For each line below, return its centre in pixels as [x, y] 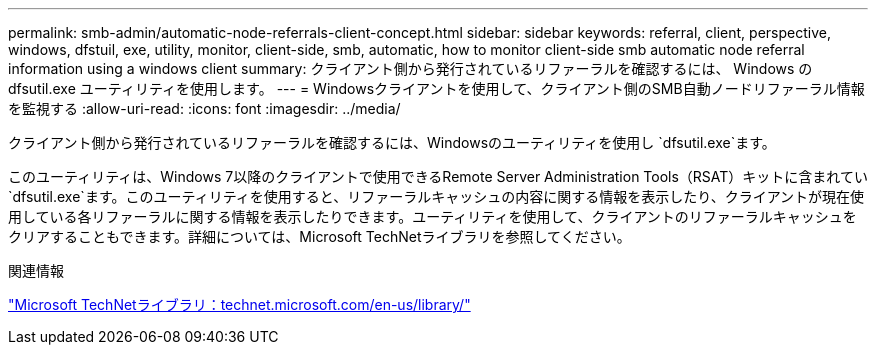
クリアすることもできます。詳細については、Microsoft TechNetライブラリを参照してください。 [319, 236]
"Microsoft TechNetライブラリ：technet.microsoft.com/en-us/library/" [239, 304]
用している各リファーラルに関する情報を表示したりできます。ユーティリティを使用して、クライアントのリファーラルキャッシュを [432, 216]
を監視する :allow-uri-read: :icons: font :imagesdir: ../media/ [204, 108]
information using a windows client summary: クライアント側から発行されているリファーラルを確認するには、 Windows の [410, 68]
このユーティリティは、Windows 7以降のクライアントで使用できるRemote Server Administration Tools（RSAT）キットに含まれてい [438, 176]
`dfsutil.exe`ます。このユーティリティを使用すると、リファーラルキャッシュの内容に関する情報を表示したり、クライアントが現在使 [436, 196]
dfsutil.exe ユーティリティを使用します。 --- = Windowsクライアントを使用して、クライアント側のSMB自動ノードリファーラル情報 [436, 88]
